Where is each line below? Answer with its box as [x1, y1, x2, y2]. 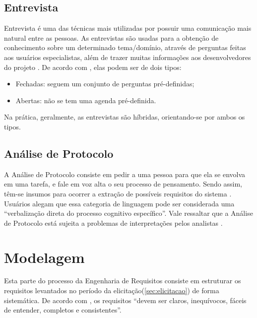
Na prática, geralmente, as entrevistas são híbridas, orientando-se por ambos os [4, 112, 245, 122]
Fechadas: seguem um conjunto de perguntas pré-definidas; [15, 78, 194, 89]
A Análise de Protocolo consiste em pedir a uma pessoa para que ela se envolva [4, 169, 246, 179]
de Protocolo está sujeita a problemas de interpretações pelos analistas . [4, 217, 223, 228]
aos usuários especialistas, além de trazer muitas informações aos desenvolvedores [4, 52, 251, 62]
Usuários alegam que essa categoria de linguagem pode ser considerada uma [4, 198, 235, 208]
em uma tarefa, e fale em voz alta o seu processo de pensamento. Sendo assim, [4, 179, 242, 189]
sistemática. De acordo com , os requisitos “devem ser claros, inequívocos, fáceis [4, 295, 247, 305]
